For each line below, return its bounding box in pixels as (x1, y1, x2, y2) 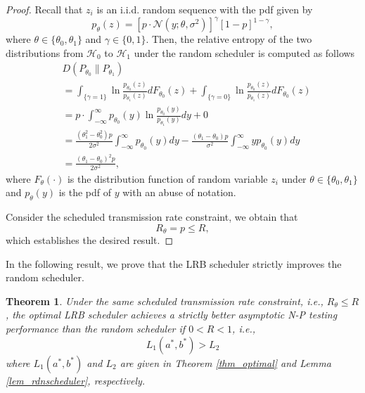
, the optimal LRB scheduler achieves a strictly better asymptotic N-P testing (6, 307, 338, 322)
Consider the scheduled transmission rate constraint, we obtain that (6, 210, 298, 224)
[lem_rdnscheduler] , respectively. (6, 373, 146, 387)
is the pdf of (58, 185, 112, 200)
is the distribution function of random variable (67, 171, 268, 186)
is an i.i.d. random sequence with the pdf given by (96, 2, 313, 16)
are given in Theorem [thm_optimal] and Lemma (120, 355, 331, 370)
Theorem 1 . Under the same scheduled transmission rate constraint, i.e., (6, 293, 324, 308)
